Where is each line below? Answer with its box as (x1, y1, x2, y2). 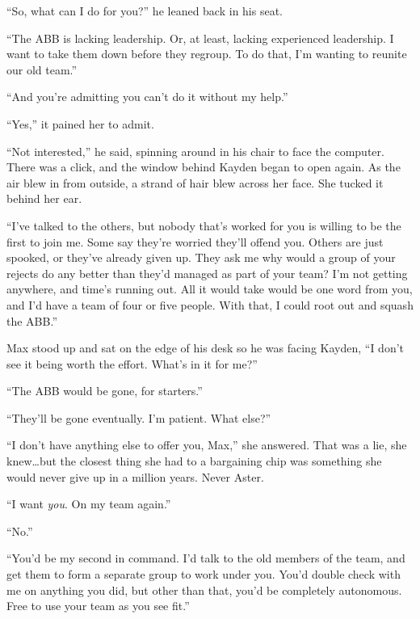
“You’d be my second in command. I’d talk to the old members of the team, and (6, 550, 405, 566)
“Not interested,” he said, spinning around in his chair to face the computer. (6, 142, 384, 159)
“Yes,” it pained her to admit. (6, 115, 154, 132)
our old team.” (6, 61, 78, 78)
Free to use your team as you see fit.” (6, 597, 190, 614)
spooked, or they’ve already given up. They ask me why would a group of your (6, 249, 396, 266)
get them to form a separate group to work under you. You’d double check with (6, 566, 401, 583)
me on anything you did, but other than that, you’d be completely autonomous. (6, 581, 402, 598)
